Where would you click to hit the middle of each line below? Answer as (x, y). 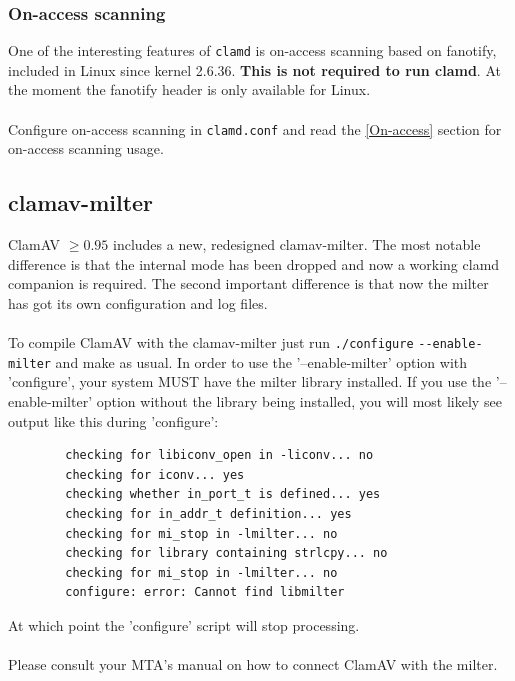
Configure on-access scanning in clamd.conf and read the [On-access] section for (255, 128)
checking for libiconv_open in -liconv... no (219, 455)
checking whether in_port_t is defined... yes (223, 494)
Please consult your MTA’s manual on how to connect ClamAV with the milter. (253, 664)
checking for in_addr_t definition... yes (208, 513)
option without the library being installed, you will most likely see (299, 400)
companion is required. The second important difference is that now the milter (248, 283)
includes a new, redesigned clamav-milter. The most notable (297, 244)
